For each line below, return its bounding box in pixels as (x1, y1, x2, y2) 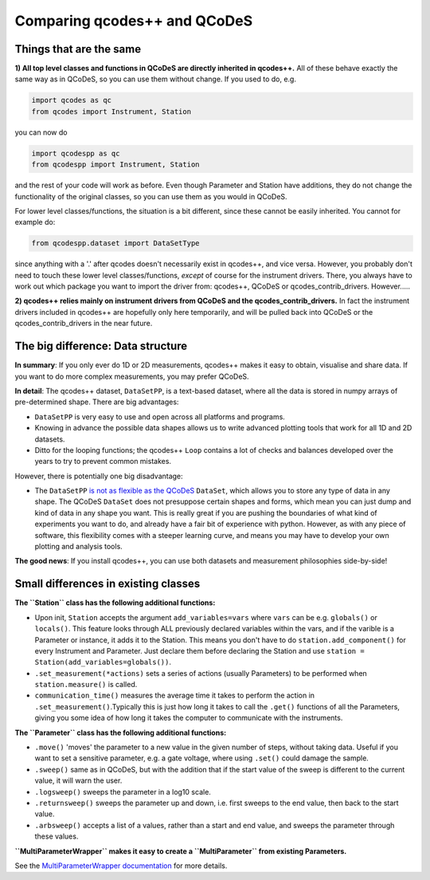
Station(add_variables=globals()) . (34, 658, 171, 667)
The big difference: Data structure (14, 340, 188, 353)
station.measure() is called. (34, 680, 138, 689)
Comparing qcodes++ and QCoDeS (14, 12, 253, 29)
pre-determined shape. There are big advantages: (14, 397, 179, 407)
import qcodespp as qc (31, 148, 120, 158)
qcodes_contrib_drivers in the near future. (14, 319, 153, 328)
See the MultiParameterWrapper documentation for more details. (14, 861, 228, 870)
